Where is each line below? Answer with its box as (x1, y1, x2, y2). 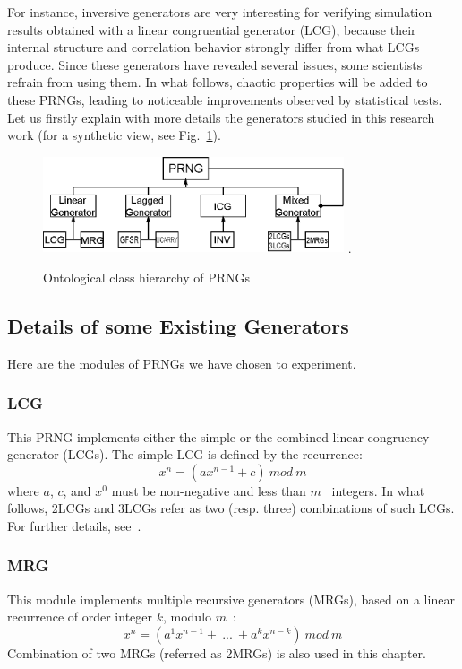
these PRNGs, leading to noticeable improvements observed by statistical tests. (7, 90, 442, 109)
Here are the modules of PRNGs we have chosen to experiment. (7, 353, 356, 372)
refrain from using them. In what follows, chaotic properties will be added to (7, 73, 428, 91)
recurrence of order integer (7, 607, 153, 626)
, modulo (162, 607, 212, 626)
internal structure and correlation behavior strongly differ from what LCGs (7, 38, 420, 56)
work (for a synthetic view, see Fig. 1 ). (7, 126, 221, 144)
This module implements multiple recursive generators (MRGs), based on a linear (7, 589, 455, 608)
